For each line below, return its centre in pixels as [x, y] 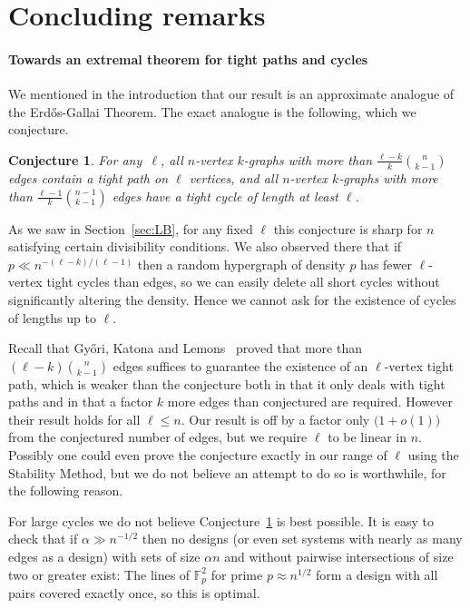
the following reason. [66, 490]
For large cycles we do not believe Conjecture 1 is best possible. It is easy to [221, 520]
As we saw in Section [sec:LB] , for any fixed [131, 228]
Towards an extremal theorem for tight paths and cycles [188, 59]
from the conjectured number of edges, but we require [158, 437]
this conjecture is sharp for [348, 228]
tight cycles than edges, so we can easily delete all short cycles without [243, 282]
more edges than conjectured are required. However [310, 402]
